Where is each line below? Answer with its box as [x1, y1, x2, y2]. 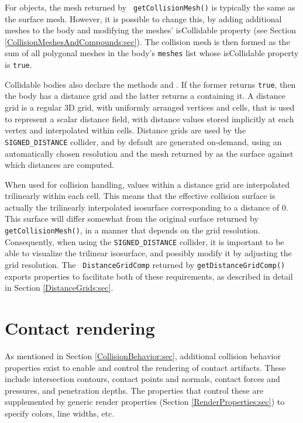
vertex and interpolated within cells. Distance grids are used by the [5, 124, 246, 136]
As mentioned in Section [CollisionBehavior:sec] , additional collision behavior [5, 350, 281, 362]
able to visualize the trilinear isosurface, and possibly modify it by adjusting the [5, 247, 292, 259]
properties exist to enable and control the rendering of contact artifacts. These [5, 361, 286, 373]
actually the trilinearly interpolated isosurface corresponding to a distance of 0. [5, 201, 288, 213]
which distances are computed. [5, 159, 115, 171]
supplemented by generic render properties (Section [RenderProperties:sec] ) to [5, 396, 285, 408]
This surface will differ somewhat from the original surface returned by [5, 212, 259, 225]
